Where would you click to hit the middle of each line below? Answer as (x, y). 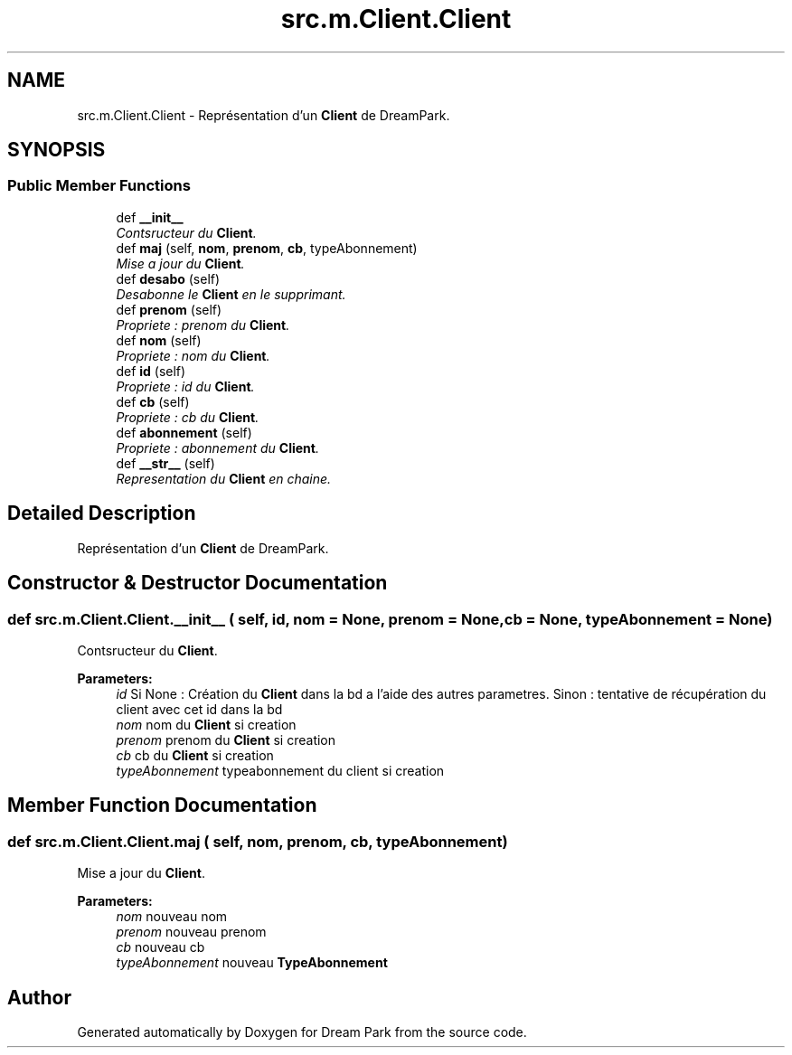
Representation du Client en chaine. (224, 478)
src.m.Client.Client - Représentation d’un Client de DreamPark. (264, 115)
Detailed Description (102, 513)
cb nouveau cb (160, 947)
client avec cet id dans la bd (199, 709)
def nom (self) (159, 340)
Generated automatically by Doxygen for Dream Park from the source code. (302, 1031)
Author (39, 997)
